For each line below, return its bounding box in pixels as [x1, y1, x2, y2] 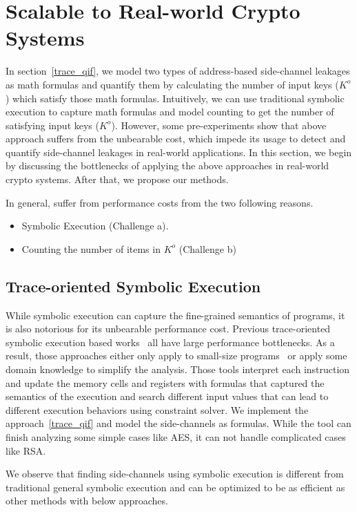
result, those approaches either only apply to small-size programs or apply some [6, 348, 347, 363]
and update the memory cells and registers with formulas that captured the [6, 375, 325, 390]
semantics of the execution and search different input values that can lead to [6, 389, 329, 404]
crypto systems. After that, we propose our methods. [6, 172, 229, 187]
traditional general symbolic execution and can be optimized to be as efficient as [6, 480, 345, 494]
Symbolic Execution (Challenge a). [21, 218, 169, 233]
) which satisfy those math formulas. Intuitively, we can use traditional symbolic [6, 91, 345, 105]
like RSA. [6, 443, 46, 457]
